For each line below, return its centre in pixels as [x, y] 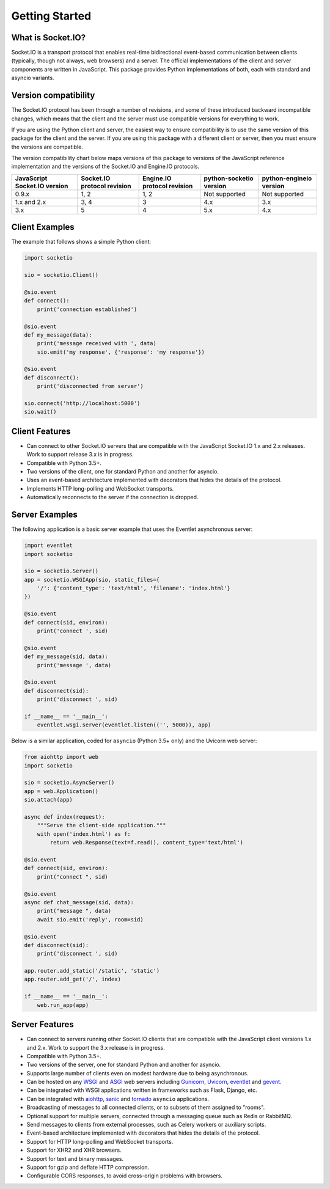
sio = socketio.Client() [61, 275]
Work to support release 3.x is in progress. [80, 455]
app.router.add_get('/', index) [73, 979]
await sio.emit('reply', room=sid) [90, 919]
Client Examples [43, 227]
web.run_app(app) [63, 1005]
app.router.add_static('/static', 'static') [92, 971]
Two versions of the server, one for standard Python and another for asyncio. [124, 1065]
